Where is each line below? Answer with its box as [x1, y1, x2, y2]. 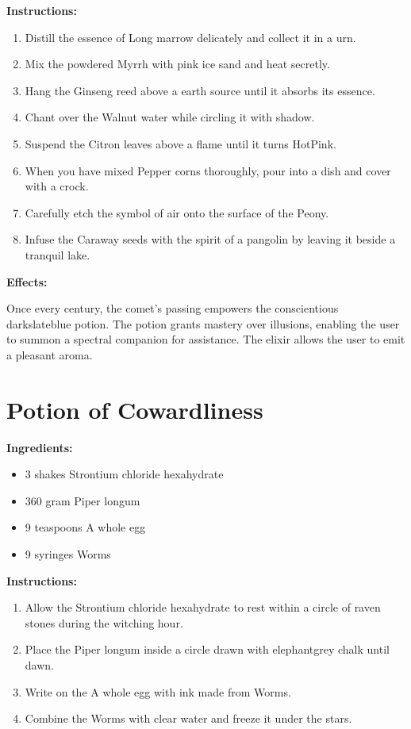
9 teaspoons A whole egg [25, 519, 146, 535]
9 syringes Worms [25, 546, 111, 562]
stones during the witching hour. [25, 614, 183, 631]
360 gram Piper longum [25, 492, 140, 508]
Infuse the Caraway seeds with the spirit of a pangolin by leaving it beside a [25, 231, 396, 247]
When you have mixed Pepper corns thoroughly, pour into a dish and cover [25, 162, 391, 178]
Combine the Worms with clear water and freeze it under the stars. [25, 710, 352, 727]
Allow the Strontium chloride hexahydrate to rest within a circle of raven [25, 599, 381, 616]
